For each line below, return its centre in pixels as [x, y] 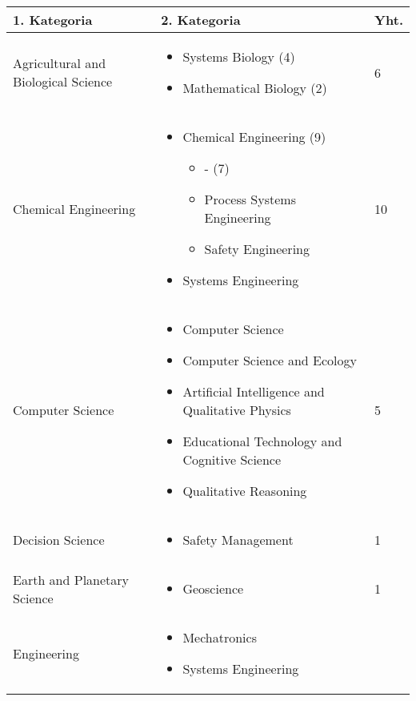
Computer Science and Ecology [270, 360]
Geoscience [213, 588]
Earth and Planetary [71, 579]
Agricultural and [60, 63]
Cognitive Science [232, 459]
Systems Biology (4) [239, 56]
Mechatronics [220, 637]
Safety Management [238, 540]
